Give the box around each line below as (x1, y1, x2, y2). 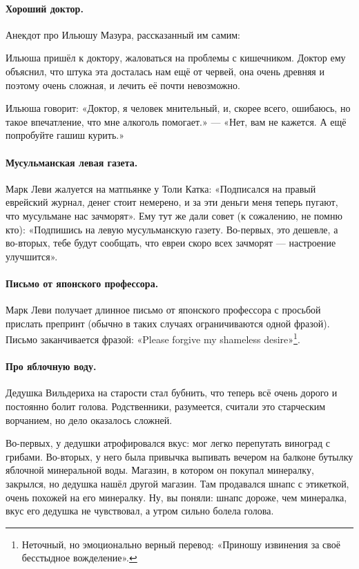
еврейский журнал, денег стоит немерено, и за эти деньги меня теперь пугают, (6, 195, 338, 209)
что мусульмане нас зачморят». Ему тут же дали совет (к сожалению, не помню (6, 208, 342, 222)
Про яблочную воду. (6, 359, 97, 374)
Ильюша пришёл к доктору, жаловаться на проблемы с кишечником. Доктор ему (6, 50, 346, 65)
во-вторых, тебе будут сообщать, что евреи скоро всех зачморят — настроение (6, 235, 336, 250)
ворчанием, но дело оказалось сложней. (6, 412, 173, 427)
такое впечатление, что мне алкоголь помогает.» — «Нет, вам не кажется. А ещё (6, 114, 347, 128)
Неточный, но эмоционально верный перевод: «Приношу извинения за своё (21, 537, 341, 551)
